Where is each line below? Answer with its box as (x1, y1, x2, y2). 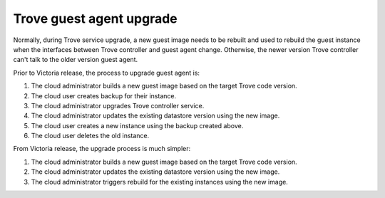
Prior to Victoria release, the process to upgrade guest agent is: (13, 68, 200, 77)
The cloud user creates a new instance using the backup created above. (31, 121, 244, 130)
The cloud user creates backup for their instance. (31, 91, 177, 100)
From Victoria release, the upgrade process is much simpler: (13, 145, 191, 153)
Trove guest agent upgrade (13, 11, 178, 26)
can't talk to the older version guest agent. (13, 56, 138, 64)
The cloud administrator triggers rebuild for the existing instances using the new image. (31, 177, 288, 186)
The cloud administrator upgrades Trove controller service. (31, 101, 205, 110)
